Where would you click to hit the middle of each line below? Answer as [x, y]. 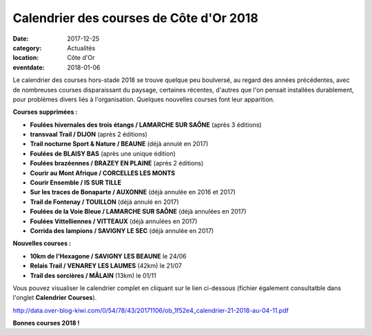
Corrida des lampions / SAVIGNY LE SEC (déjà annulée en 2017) [122, 230]
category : [27, 48]
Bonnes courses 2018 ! [46, 323]
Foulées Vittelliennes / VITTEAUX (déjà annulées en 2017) [114, 221]
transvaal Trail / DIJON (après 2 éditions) [89, 134]
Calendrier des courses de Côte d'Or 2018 [135, 18]
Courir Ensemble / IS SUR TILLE [76, 183]
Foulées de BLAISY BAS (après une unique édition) [103, 153]
